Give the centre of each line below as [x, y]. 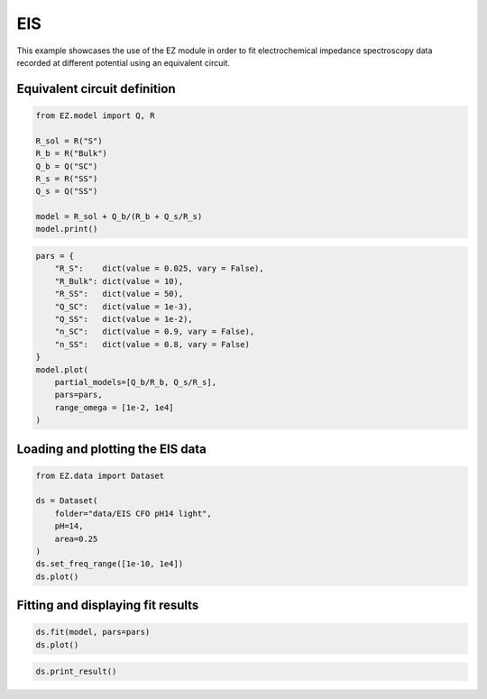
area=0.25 [76, 538]
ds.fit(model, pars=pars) [93, 632]
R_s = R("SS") [67, 179]
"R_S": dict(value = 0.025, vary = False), [160, 269]
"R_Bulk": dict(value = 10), [119, 281]
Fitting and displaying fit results [108, 606]
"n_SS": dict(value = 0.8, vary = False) [152, 344]
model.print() [67, 229]
